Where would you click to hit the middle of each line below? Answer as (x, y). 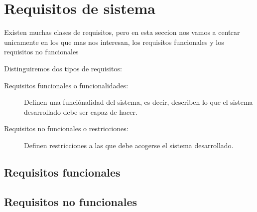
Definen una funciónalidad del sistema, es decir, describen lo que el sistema (138, 102)
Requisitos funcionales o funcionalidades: (66, 85)
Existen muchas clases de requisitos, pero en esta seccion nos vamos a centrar (122, 32)
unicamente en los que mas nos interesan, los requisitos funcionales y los (114, 42)
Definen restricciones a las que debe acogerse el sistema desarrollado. (129, 145)
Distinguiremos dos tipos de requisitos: (63, 68)
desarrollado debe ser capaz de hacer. (81, 111)
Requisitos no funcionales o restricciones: (66, 128)
